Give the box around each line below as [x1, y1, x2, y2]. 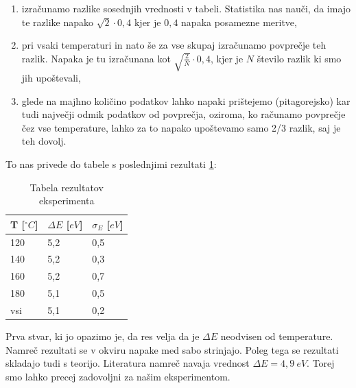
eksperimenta [38, 193, 95, 208]
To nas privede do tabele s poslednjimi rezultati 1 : [5, 157, 217, 171]
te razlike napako [21, 14, 94, 29]
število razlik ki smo [257, 51, 342, 65]
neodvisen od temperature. [220, 329, 333, 343]
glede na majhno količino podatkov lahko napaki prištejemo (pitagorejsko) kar [21, 93, 351, 108]
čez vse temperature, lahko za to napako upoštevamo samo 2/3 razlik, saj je [21, 120, 341, 134]
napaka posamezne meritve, [181, 14, 297, 29]
